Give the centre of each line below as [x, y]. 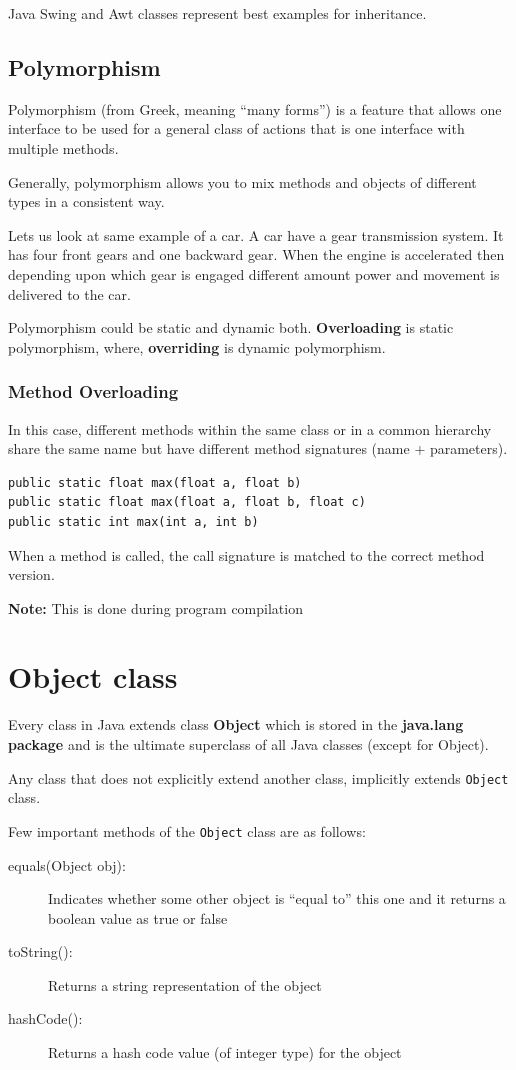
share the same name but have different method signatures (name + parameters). [258, 448]
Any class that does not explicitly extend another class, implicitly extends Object [258, 777]
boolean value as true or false [138, 917]
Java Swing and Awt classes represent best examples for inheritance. [217, 13]
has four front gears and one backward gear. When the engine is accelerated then [256, 254]
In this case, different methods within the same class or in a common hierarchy [250, 428]
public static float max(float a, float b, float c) [187, 502]
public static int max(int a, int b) [133, 521]
